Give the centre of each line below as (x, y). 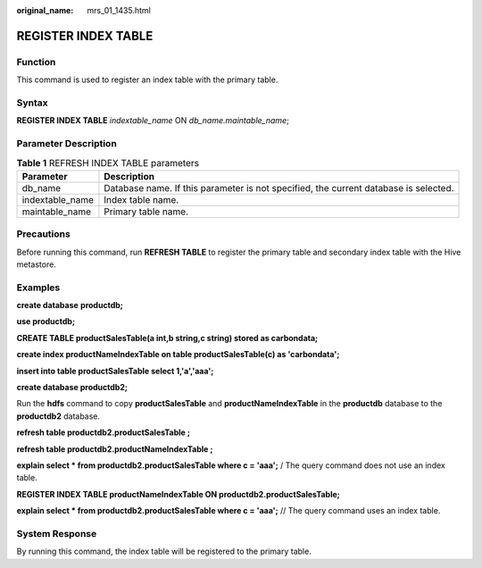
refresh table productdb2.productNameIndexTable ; (115, 449)
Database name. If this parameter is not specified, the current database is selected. (279, 188)
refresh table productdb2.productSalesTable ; (104, 432)
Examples (38, 288)
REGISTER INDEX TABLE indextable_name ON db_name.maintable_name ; (153, 121)
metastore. (37, 264)
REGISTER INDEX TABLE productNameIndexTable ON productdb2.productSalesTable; (179, 494)
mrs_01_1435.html (119, 10)
